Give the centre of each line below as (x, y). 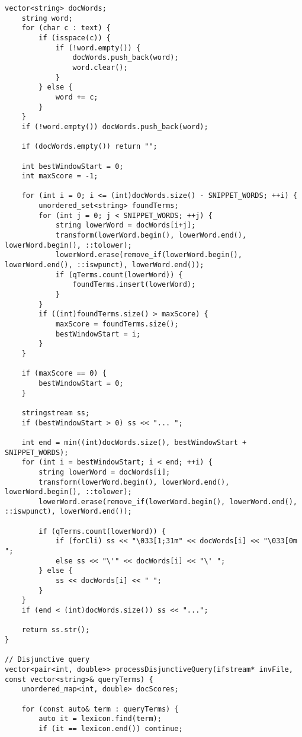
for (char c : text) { (66, 28)
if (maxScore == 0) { (64, 374)
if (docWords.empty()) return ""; (89, 147)
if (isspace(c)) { (75, 38)
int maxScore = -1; (60, 176)
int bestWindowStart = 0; (73, 166)
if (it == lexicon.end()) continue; (111, 728)
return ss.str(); (56, 630)
